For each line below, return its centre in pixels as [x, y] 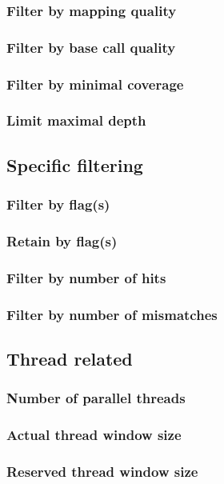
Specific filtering [75, 164]
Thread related [70, 358]
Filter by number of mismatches [112, 314]
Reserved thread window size [102, 471]
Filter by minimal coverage [95, 84]
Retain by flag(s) [62, 240]
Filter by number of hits [86, 277]
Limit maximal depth [76, 120]
